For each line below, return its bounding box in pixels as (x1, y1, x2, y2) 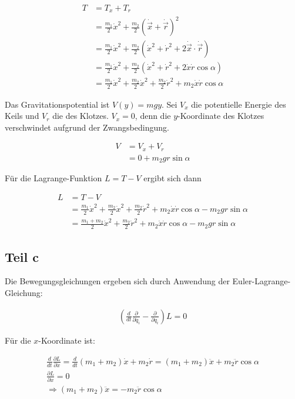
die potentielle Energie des (191, 98, 286, 110)
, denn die (135, 109, 171, 122)
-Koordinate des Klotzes (177, 109, 264, 122)
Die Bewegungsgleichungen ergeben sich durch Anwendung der (5, 275, 230, 287)
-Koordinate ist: (38, 334, 95, 346)
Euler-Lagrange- (232, 275, 291, 287)
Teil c (5, 247, 39, 265)
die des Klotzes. (52, 109, 109, 122)
